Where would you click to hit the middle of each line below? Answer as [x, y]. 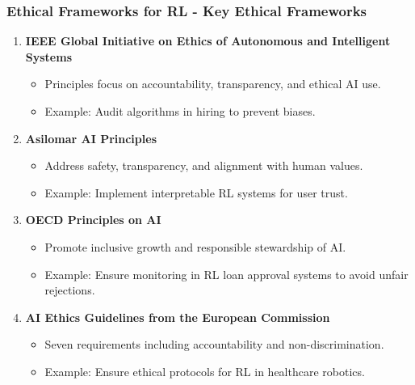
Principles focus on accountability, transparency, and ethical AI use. [213, 84]
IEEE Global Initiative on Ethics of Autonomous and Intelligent [208, 41]
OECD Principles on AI [93, 220]
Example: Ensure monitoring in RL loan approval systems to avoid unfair [226, 274]
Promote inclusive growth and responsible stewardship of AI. [195, 246]
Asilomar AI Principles [91, 138]
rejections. [70, 290]
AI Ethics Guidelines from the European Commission [178, 317]
